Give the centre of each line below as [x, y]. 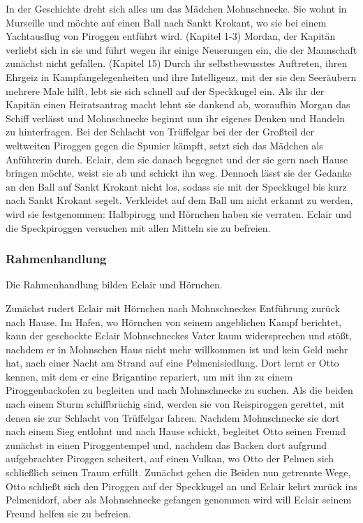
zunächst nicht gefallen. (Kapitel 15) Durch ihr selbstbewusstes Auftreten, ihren [177, 63]
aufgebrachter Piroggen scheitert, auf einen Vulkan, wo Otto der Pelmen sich [170, 458]
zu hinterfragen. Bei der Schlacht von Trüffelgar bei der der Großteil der [160, 132]
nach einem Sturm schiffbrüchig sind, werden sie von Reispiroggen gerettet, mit [175, 404]
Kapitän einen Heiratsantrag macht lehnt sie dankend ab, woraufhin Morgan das [178, 104]
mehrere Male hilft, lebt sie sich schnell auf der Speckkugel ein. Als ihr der [165, 90]
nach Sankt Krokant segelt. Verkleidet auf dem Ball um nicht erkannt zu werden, [179, 200]
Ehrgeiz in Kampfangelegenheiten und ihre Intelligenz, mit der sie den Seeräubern [181, 76]
